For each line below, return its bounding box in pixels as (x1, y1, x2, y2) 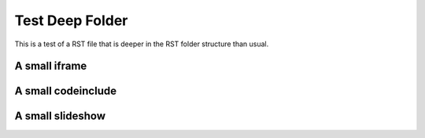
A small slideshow (14, 110, 106, 123)
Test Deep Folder (14, 12, 128, 29)
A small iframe (14, 60, 87, 73)
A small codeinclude (14, 85, 117, 98)
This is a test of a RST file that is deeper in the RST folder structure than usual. (14, 39, 269, 49)
